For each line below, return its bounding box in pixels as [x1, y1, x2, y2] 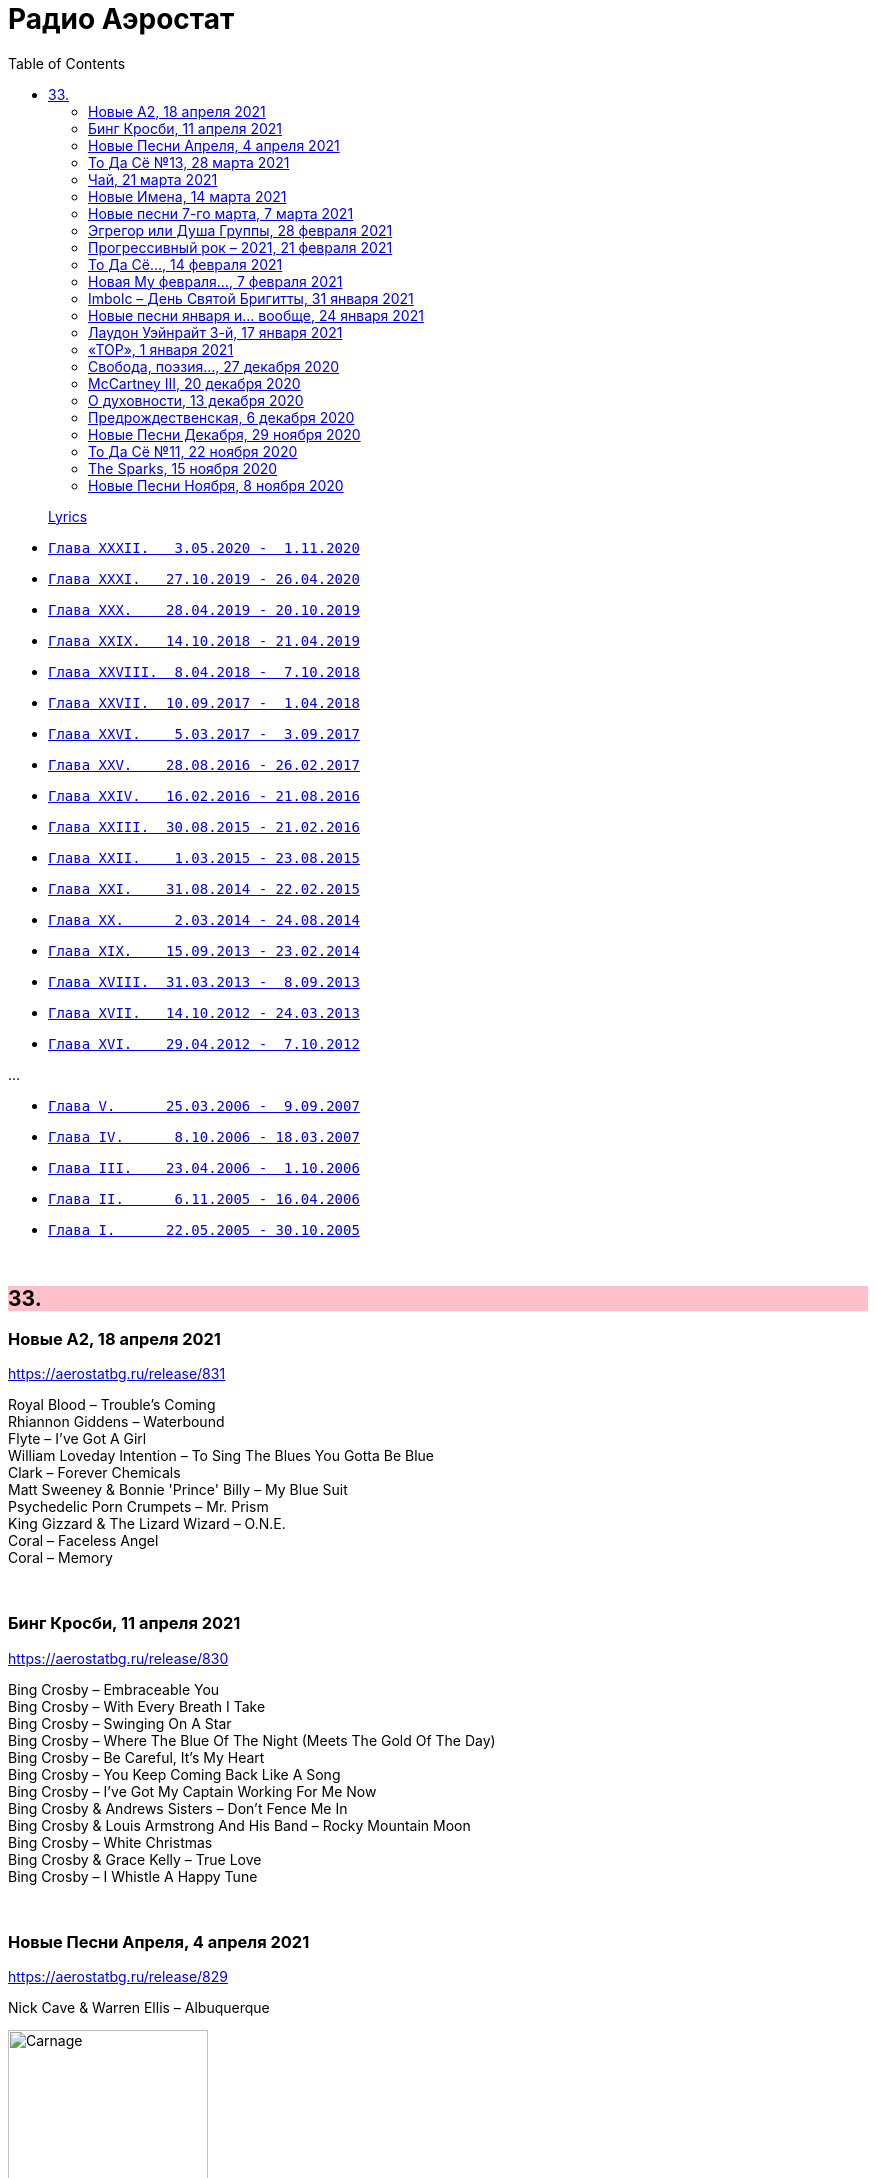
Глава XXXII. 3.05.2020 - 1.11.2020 [48, 539, 360, 556]
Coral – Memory [8, 1548, 113, 1566]
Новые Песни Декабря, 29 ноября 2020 [88, 425, 361, 443]
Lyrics [48, 507, 88, 525]
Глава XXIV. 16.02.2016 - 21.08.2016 [48, 787, 360, 804]
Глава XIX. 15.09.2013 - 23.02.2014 [48, 942, 360, 959]
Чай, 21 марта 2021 [88, 170, 218, 188]
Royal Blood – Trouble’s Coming [8, 1395, 216, 1413]
